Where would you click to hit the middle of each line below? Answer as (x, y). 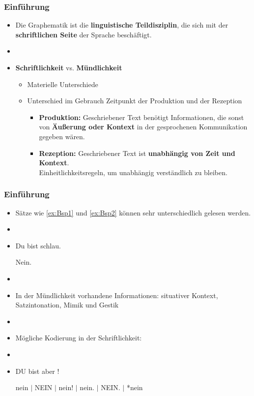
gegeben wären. (62, 136)
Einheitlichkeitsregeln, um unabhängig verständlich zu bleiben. (133, 172)
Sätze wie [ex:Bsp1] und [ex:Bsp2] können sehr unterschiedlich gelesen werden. (133, 212)
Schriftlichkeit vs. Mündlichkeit (69, 67)
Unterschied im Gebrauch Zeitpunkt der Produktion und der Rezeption (135, 101)
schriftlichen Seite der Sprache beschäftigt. (84, 34)
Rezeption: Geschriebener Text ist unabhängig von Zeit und (137, 153)
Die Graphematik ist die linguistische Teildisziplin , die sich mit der (122, 25)
